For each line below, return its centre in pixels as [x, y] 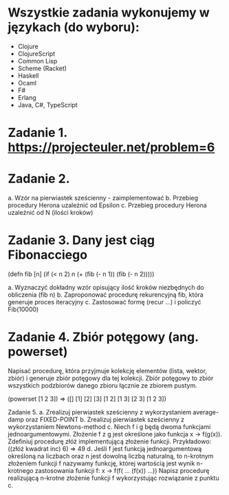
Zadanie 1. [37, 133]
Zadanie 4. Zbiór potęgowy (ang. [103, 337]
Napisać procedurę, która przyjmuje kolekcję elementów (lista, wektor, [107, 370]
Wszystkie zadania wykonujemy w [109, 13]
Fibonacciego [48, 255]
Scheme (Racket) [42, 68]
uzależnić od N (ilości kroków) [51, 213]
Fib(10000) [23, 309]
